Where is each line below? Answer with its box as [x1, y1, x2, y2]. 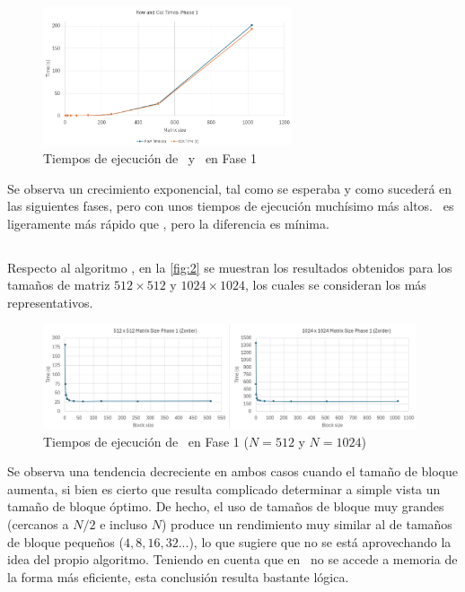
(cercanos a [7, 514, 69, 533]
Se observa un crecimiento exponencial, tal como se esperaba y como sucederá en [7, 178, 452, 197]
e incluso [100, 514, 148, 533]
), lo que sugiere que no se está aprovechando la [189, 532, 452, 551]
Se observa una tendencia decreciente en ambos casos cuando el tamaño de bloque [7, 462, 458, 481]
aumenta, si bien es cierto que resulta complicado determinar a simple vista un [7, 479, 441, 498]
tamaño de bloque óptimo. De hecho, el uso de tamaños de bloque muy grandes [7, 497, 444, 516]
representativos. [7, 292, 93, 311]
